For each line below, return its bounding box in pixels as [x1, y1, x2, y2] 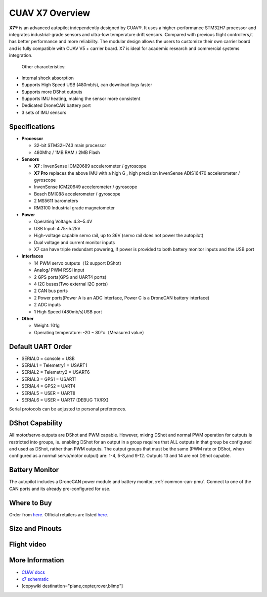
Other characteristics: [21, 63, 66, 69]
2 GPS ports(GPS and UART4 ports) [34, 274, 107, 280]
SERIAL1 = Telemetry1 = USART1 [21, 362, 88, 368]
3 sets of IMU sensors [21, 109, 67, 115]
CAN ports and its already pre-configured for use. [9, 486, 111, 492]
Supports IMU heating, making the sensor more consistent [21, 96, 140, 101]
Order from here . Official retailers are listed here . [9, 511, 108, 517]
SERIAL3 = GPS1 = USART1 [21, 376, 77, 382]
